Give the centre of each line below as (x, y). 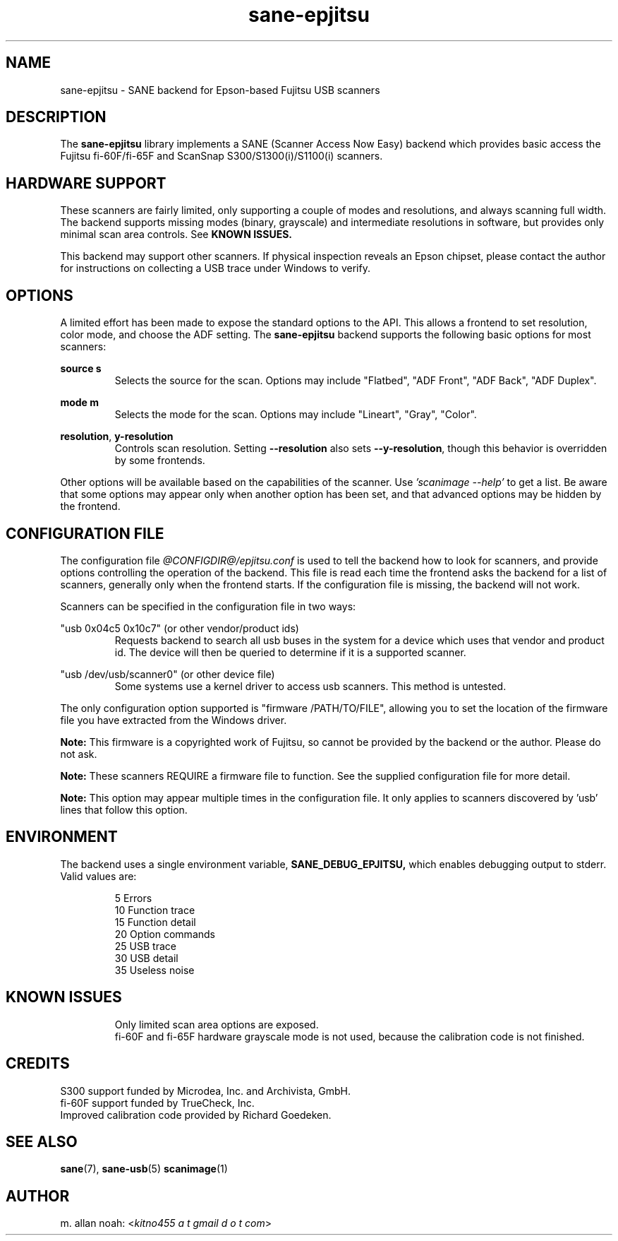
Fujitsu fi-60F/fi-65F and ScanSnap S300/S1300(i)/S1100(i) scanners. (222, 156)
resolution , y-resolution (117, 437)
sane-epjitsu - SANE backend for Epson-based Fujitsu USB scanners (220, 90)
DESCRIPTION (56, 117)
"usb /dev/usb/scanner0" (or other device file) (168, 674)
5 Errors (133, 898)
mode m (80, 403)
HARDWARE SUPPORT (86, 183)
